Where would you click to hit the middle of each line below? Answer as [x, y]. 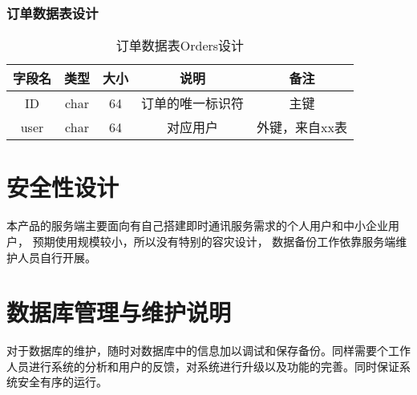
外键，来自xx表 [302, 127]
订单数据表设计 [53, 12]
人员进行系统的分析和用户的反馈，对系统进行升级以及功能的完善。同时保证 [203, 366]
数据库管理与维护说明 [119, 312]
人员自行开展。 [57, 257]
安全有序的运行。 [62, 382]
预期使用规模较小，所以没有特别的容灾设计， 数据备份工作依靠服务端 [214, 241]
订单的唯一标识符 [193, 103]
